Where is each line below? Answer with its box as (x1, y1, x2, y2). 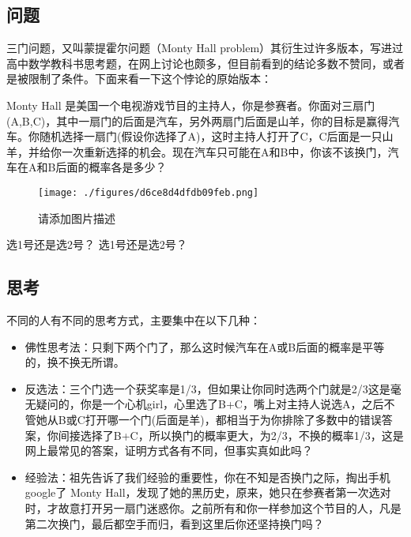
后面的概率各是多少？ (55, 159, 167, 175)
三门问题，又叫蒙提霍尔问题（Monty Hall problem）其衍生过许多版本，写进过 (6, 39, 404, 56)
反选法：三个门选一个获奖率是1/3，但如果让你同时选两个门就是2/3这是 (25, 380, 390, 396)
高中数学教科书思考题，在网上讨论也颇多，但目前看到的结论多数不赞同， (6, 54, 383, 71)
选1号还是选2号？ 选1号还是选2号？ (6, 236, 187, 253)
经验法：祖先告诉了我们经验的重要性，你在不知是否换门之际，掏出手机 (25, 468, 390, 485)
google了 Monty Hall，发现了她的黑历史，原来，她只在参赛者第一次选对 (25, 484, 391, 501)
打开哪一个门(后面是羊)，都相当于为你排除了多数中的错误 (85, 411, 382, 427)
